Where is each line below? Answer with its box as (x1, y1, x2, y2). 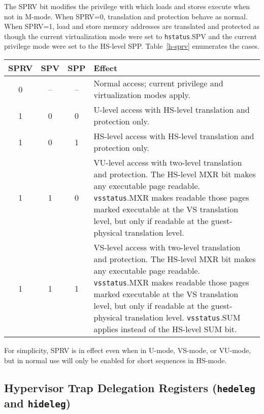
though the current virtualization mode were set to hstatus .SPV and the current (4, 30, 257, 41)
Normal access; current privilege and (93, 77, 223, 89)
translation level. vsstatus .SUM (125, 311, 241, 324)
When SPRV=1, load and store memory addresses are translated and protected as (4, 21, 260, 31)
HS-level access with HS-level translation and (93, 130, 254, 142)
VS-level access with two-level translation (93, 241, 241, 253)
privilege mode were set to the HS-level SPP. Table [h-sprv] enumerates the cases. (4, 41, 259, 51)
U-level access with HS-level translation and (93, 104, 250, 116)
